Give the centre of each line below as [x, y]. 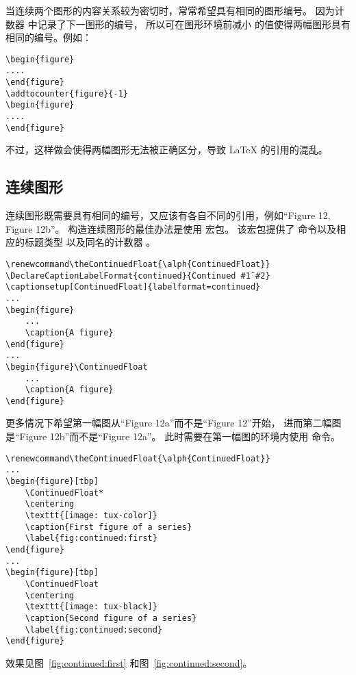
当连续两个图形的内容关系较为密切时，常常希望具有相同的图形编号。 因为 [170, 10]
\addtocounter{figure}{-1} [67, 93]
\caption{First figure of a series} [109, 527]
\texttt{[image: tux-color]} [91, 515]
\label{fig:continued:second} [94, 629]
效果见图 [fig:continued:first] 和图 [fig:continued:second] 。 [129, 662]
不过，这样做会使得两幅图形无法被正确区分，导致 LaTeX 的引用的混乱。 [167, 150]
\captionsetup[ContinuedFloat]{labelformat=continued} [133, 287]
